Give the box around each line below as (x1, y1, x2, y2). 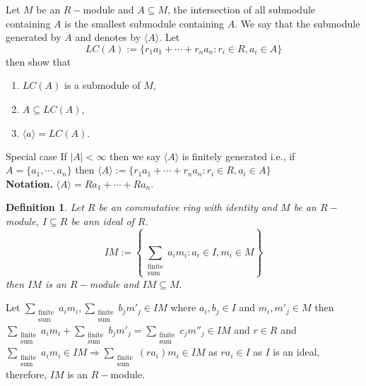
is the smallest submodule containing (64, 16, 225, 30)
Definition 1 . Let (6, 200, 84, 215)
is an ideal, (273, 344, 320, 359)
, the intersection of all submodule (167, 2, 316, 16)
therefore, (6, 367, 47, 382)
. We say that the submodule (235, 16, 360, 30)
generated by (6, 30, 61, 44)
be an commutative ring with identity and (98, 200, 278, 215)
